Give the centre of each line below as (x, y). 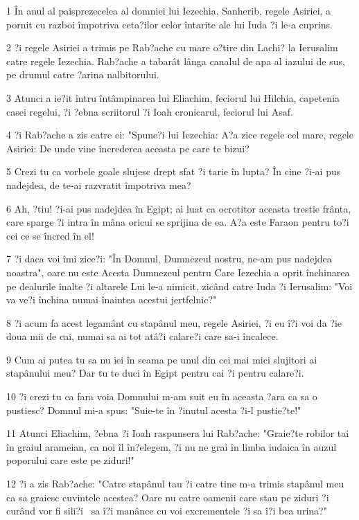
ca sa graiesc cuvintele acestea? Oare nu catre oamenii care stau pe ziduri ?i (168, 497)
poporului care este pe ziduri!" (70, 460)
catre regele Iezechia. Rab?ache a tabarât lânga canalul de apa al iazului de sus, (176, 61)
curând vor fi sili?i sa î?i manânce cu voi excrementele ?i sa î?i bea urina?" (167, 511)
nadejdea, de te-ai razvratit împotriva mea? (99, 185)
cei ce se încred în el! (50, 235)
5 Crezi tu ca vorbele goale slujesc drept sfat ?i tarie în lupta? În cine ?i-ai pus (174, 171)
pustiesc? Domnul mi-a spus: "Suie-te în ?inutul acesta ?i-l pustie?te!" (154, 410)
